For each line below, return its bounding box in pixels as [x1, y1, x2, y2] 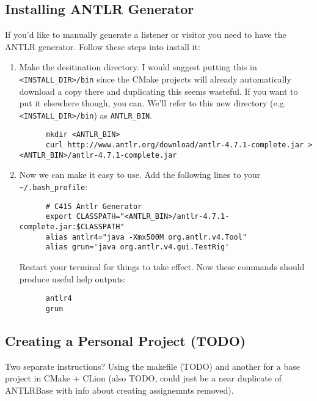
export [45, 212, 72, 221]
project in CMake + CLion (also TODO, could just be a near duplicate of [5, 372, 282, 384]
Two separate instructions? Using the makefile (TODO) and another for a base [5, 359, 300, 372]
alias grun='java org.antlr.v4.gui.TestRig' [45, 243, 230, 252]
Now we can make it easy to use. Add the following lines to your [19, 168, 261, 181]
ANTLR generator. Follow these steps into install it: [5, 40, 200, 53]
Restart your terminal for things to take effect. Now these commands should [19, 260, 305, 273]
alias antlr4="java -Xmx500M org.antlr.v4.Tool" [45, 232, 247, 241]
